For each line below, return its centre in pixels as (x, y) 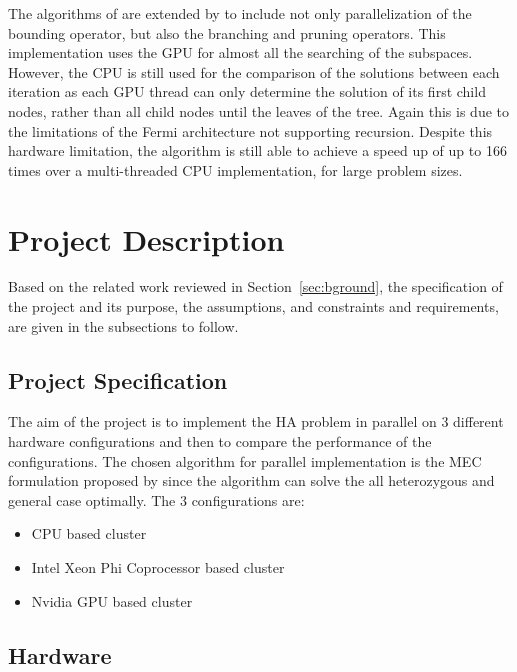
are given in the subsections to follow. (123, 325)
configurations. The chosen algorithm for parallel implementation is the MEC (245, 460)
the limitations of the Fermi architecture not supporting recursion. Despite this (250, 130)
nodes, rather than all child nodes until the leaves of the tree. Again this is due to (259, 110)
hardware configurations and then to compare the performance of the (220, 441)
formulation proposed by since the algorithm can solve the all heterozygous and (251, 480)
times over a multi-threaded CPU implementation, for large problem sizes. (235, 169)
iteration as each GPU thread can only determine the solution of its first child (247, 91)
